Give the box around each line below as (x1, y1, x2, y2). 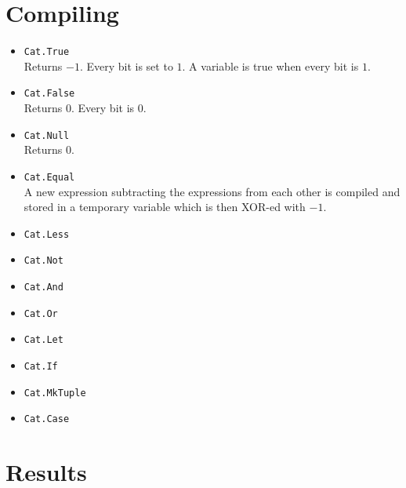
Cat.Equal (24, 171, 75, 183)
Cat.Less (24, 228, 70, 240)
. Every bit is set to (79, 57, 173, 74)
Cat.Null (24, 129, 70, 141)
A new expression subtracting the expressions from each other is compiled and (24, 183, 401, 199)
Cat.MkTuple (24, 387, 86, 399)
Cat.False (24, 88, 75, 100)
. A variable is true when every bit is (182, 57, 359, 74)
